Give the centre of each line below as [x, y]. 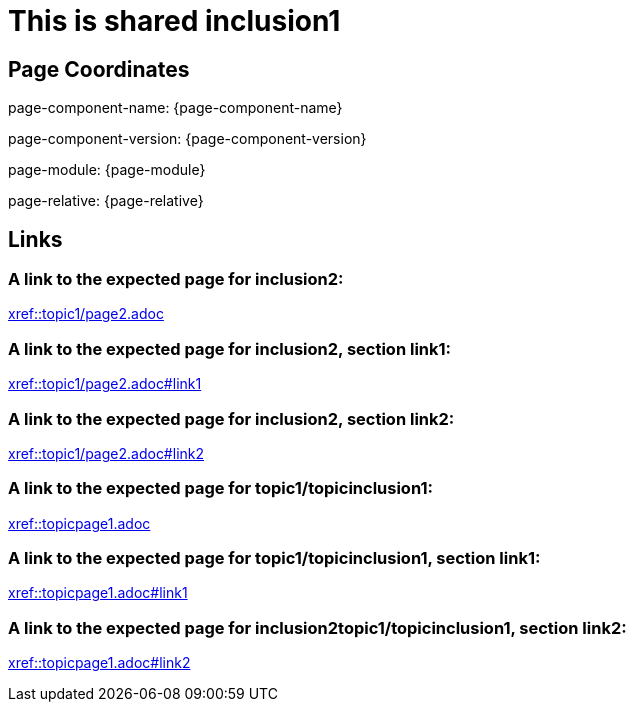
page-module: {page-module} [107, 170]
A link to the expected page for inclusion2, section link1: [230, 348]
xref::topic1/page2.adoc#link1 [105, 384]
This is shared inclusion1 [174, 21]
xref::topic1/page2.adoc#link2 [106, 453]
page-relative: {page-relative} [106, 201]
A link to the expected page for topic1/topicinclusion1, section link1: [274, 558]
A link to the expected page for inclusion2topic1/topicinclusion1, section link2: [317, 627]
